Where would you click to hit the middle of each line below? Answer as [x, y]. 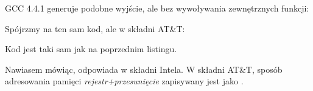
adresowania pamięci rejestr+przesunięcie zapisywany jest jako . [124, 81]
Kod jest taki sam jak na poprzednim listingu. [91, 49]
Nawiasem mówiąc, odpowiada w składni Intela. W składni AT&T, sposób [144, 69]
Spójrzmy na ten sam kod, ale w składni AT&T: [95, 28]
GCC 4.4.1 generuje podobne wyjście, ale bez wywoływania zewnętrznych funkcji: [157, 8]
